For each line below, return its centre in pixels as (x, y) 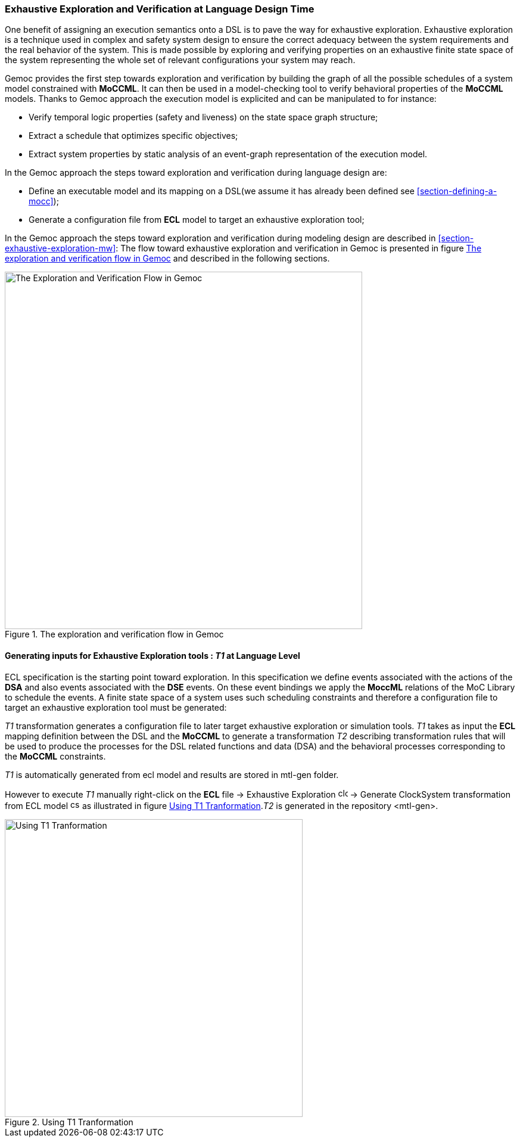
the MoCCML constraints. (55, 756)
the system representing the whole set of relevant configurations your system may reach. (180, 60)
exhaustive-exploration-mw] (60, 248)
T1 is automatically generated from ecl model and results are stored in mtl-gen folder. (172, 774)
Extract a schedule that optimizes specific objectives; (133, 136)
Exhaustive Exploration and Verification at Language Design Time (160, 9)
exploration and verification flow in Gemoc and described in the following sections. (167, 259)
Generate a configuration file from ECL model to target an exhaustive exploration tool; (197, 220)
